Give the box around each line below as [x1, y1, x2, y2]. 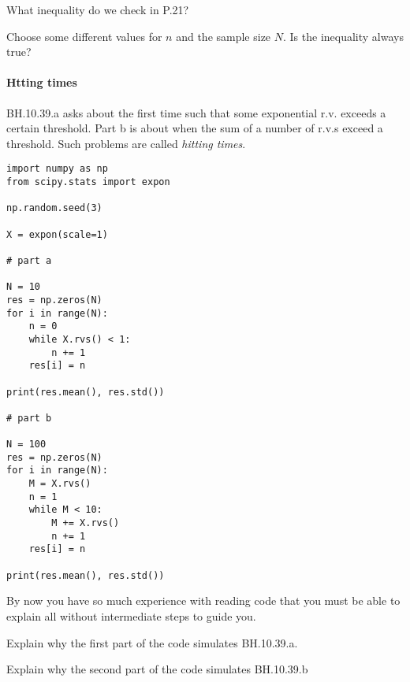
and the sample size [176, 28, 271, 44]
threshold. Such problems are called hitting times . [6, 135, 246, 151]
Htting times [6, 74, 77, 91]
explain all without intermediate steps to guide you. [6, 607, 256, 624]
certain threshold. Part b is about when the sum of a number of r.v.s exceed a [6, 120, 383, 136]
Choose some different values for [6, 28, 162, 44]
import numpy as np [6, 163, 108, 175]
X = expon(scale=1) [6, 228, 108, 240]
